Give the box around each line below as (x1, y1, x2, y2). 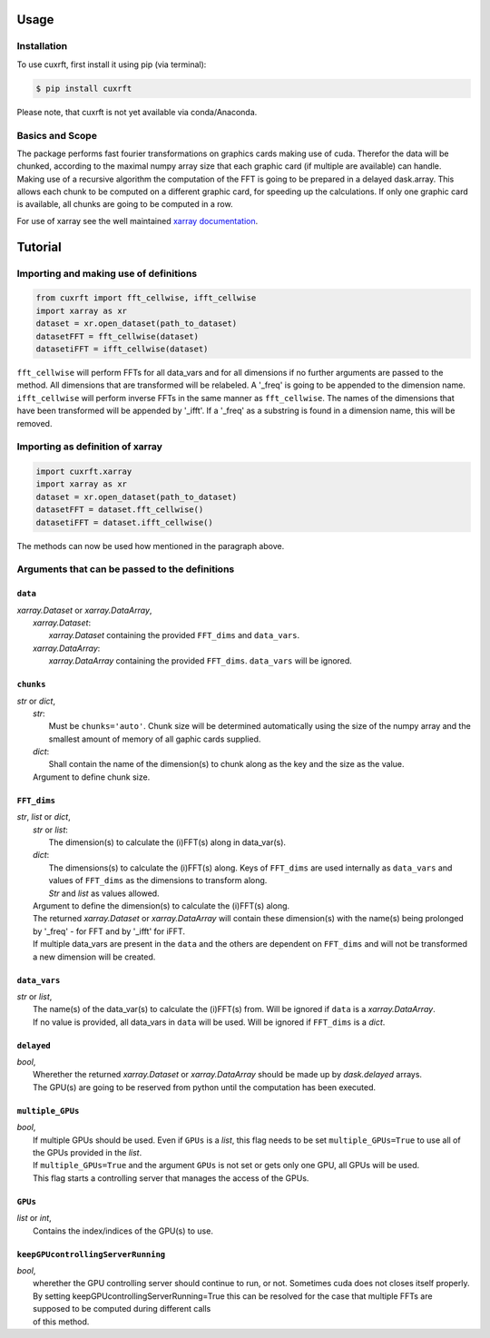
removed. (16, 418, 53, 428)
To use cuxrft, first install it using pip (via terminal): (16, 59, 207, 70)
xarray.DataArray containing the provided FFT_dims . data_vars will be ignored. (48, 655, 353, 666)
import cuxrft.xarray (35, 467, 132, 477)
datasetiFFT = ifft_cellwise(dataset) (35, 343, 209, 354)
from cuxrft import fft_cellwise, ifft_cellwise (35, 293, 257, 303)
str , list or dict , (16, 812, 72, 822)
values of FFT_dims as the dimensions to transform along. (48, 875, 268, 886)
